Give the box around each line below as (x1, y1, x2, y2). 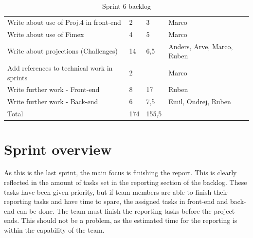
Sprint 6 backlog (102, 1, 151, 11)
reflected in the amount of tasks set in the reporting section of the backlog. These (4, 177, 247, 187)
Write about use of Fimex (7, 29, 84, 39)
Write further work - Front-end (7, 84, 100, 94)
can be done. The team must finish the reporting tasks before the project (17, 205, 235, 216)
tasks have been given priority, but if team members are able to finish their (4, 186, 228, 197)
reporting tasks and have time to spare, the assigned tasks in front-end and (4, 196, 228, 206)
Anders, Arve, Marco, (168, 41, 233, 51)
